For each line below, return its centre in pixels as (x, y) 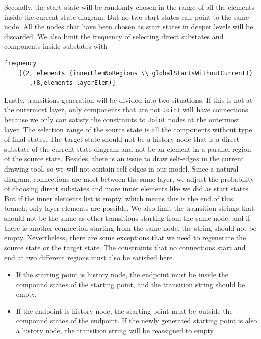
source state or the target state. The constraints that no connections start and (125, 247)
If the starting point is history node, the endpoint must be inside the (122, 274)
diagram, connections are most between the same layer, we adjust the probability (129, 178)
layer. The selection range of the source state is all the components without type (128, 129)
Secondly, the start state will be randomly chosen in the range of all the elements (129, 7)
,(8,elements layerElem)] (73, 83)
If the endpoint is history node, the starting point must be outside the (124, 311)
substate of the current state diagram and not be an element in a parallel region (128, 149)
